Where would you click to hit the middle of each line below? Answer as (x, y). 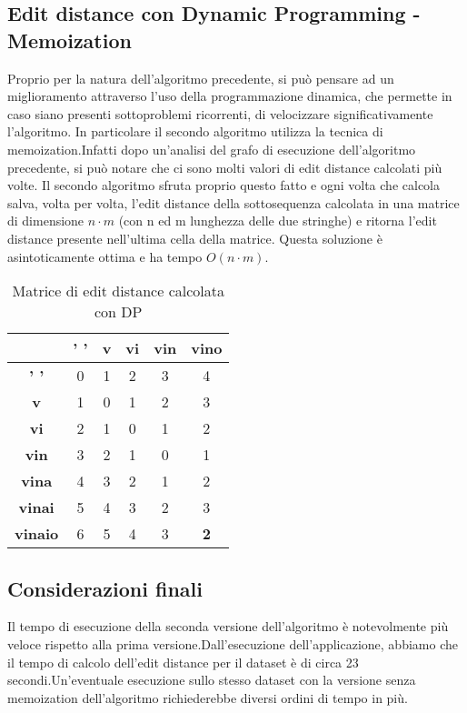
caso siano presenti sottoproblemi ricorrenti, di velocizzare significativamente (220, 113)
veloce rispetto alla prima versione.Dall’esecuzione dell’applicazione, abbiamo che (233, 643)
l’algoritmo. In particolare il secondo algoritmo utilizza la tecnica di (195, 131)
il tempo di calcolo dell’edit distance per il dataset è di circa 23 (183, 662)
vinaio (37, 534)
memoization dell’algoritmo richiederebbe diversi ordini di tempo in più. (208, 697)
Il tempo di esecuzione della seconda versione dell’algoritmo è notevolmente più (228, 626)
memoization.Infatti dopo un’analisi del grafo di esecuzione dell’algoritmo (212, 149)
